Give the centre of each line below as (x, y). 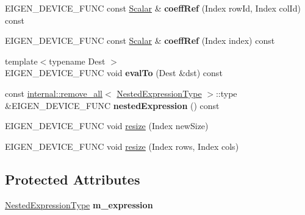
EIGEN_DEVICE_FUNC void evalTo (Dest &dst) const (114, 73)
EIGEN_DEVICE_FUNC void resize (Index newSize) (107, 126)
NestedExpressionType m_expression (79, 204)
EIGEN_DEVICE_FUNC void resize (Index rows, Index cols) (122, 146)
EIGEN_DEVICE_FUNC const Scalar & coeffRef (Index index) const (140, 41)
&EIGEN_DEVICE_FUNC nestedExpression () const (112, 105)
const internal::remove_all (54, 93)
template (21, 61)
